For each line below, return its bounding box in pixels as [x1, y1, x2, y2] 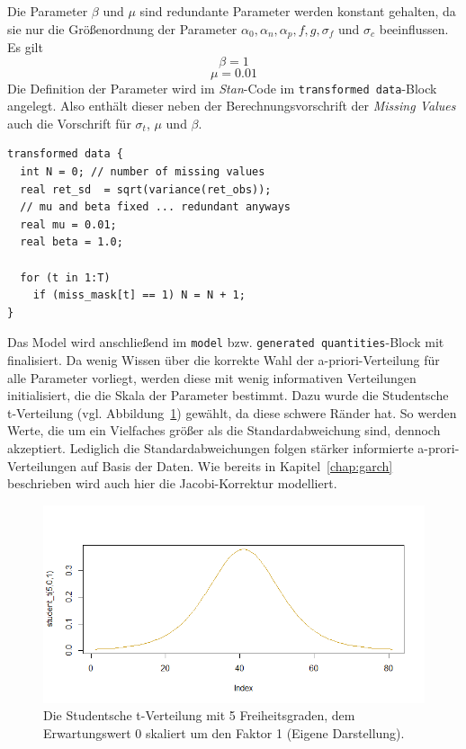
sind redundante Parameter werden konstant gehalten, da [139, 2, 456, 20]
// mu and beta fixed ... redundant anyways [20, 201, 291, 214]
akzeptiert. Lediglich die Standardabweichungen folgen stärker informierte [7, 439, 414, 458]
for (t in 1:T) [20, 271, 111, 284]
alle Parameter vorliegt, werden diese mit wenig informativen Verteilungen [7, 368, 417, 387]
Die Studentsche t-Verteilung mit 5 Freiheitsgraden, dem [43, 706, 355, 725]
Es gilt [7, 38, 43, 57]
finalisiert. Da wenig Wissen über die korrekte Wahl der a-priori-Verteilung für [7, 351, 440, 370]
